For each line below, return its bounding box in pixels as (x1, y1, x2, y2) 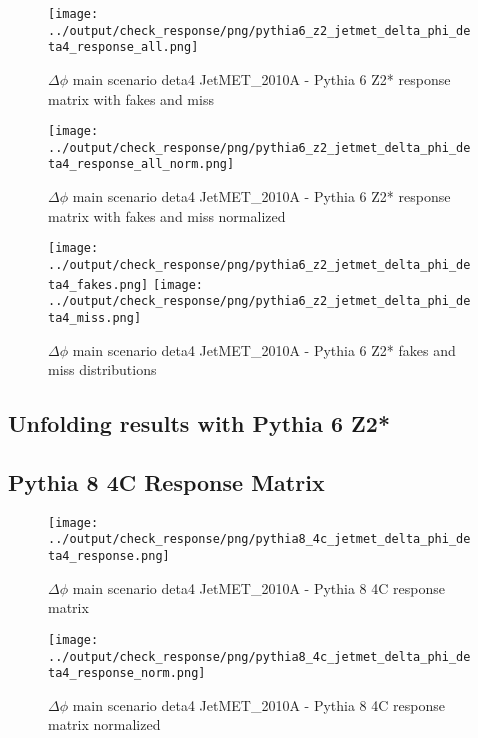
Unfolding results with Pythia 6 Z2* (8, 408, 391, 439)
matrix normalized (48, 714, 161, 735)
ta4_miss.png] (48, 310, 142, 325)
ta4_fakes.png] (48, 277, 149, 292)
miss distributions (48, 359, 157, 380)
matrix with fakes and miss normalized (48, 205, 286, 226)
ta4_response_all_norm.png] (48, 157, 235, 172)
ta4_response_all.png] (48, 40, 199, 55)
